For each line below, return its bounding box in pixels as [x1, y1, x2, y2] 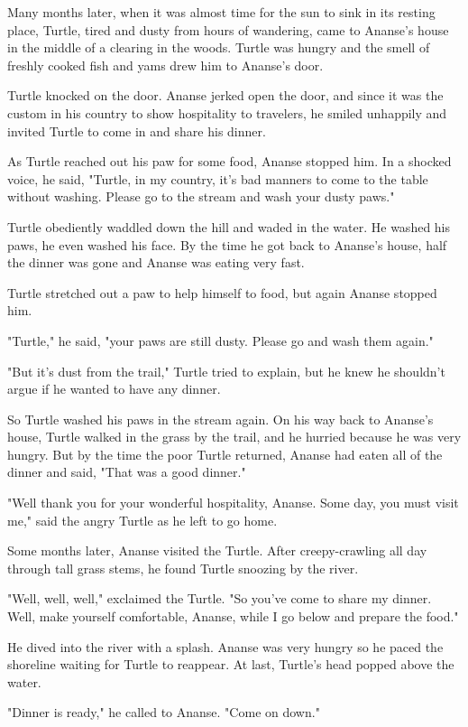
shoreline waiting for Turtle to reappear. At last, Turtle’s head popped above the [7, 655, 454, 674]
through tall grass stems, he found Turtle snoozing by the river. [7, 558, 359, 577]
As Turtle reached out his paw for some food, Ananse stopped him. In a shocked [7, 152, 452, 171]
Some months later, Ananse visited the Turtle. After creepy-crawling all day [7, 541, 427, 560]
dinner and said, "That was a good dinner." [7, 462, 246, 481]
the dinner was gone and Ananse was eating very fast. [7, 253, 305, 272]
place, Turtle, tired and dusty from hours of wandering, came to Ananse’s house [7, 20, 449, 39]
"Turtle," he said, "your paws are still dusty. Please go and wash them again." [7, 331, 434, 350]
